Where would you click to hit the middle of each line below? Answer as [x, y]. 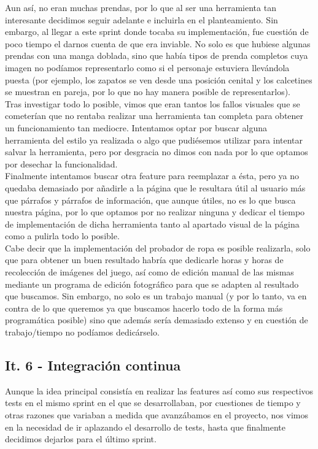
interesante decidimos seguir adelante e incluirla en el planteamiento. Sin [142, 19]
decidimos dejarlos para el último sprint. [81, 439]
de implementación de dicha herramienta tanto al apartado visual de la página [152, 224]
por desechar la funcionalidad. [61, 163]
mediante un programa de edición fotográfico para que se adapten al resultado [152, 284]
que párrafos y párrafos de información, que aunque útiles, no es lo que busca [150, 200]
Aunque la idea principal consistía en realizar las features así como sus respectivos [159, 390]
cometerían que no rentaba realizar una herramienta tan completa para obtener [154, 116]
